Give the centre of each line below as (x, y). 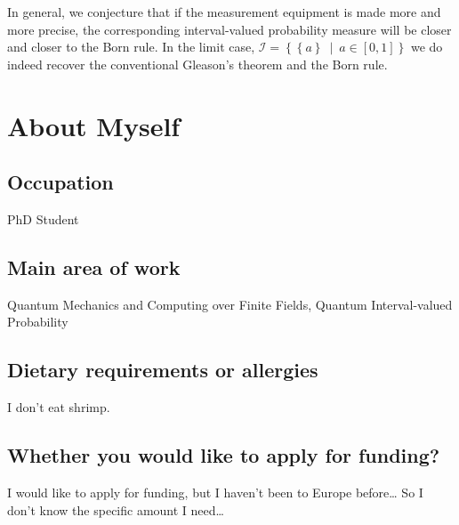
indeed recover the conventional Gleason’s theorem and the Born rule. (197, 64)
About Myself (94, 125)
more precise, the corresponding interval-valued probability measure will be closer (229, 29)
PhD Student (43, 218)
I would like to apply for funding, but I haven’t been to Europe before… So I (215, 492)
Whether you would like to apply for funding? (224, 455)
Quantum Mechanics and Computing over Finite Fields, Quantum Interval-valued (230, 304)
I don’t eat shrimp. (59, 407)
